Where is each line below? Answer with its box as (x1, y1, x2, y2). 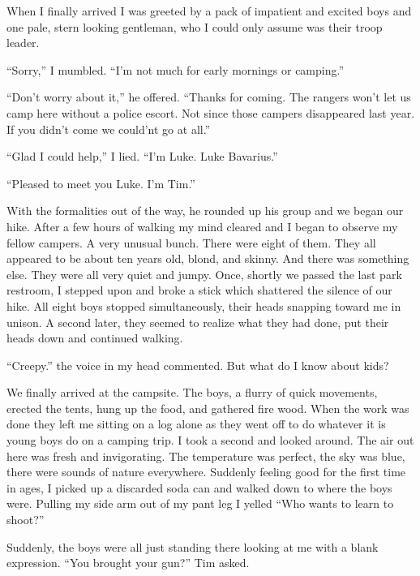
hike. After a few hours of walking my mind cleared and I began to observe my (6, 217, 398, 234)
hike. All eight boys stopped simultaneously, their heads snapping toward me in (6, 297, 401, 314)
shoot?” (6, 511, 45, 528)
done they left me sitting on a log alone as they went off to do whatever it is (6, 415, 386, 432)
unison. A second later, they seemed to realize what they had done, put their (6, 313, 389, 330)
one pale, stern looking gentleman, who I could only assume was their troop (6, 18, 383, 35)
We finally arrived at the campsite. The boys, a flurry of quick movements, (6, 384, 378, 401)
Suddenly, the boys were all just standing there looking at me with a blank (6, 538, 379, 555)
